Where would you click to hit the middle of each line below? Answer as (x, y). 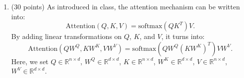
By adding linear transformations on (66, 36)
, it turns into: (183, 36)
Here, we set (30, 61)
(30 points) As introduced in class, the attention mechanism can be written (125, 6)
